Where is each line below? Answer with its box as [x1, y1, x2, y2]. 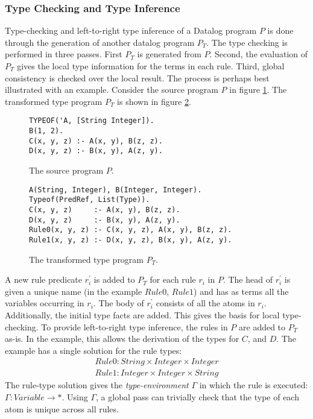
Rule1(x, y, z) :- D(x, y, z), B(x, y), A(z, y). [29, 235, 232, 244]
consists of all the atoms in [156, 297, 255, 309]
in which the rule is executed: [199, 379, 308, 391]
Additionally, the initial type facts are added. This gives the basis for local [5, 308, 280, 321]
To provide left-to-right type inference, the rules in [41, 320, 228, 333]
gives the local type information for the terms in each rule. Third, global [17, 60, 285, 72]
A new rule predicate [5, 273, 83, 286]
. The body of [93, 297, 144, 309]
